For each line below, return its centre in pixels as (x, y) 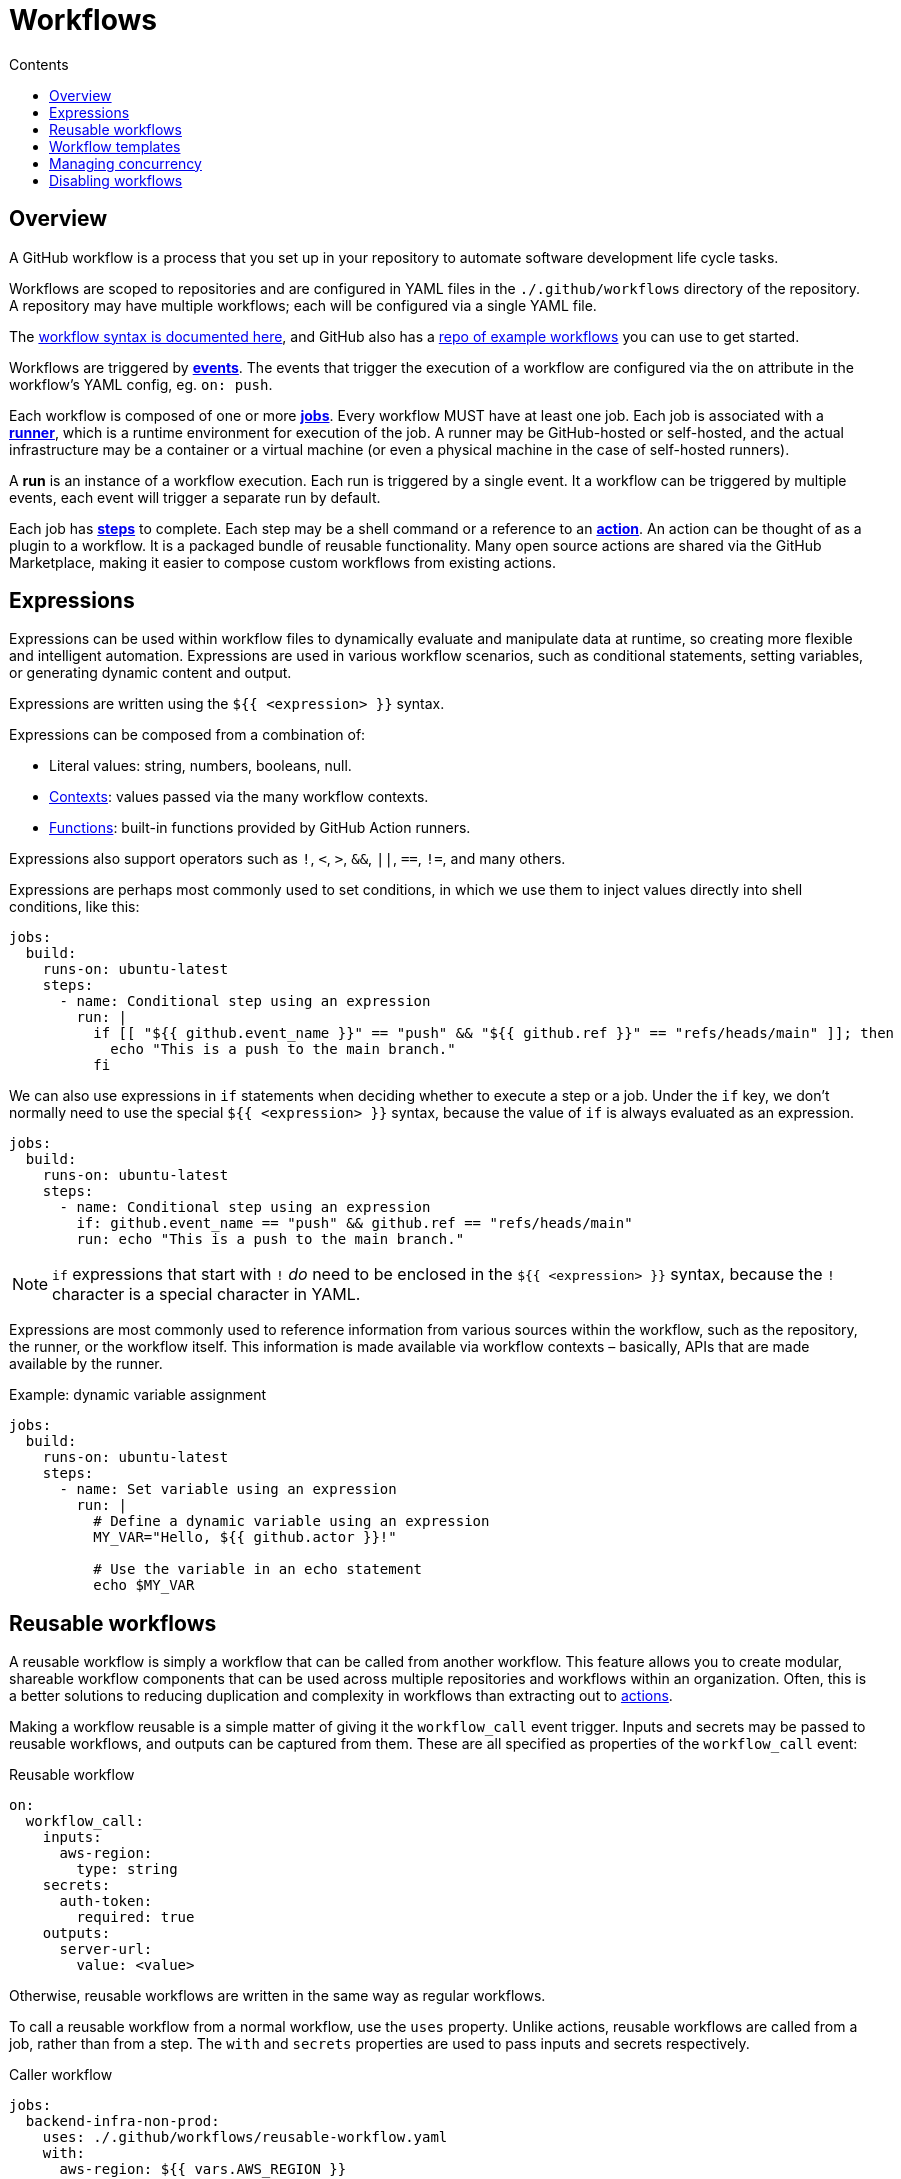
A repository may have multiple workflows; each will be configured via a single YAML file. (303, 305)
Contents (39, 64)
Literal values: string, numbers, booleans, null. (200, 766)
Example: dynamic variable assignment (138, 1395)
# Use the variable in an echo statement (258, 1569)
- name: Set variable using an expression (228, 1489)
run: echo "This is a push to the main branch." (270, 1239)
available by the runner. (86, 1364)
